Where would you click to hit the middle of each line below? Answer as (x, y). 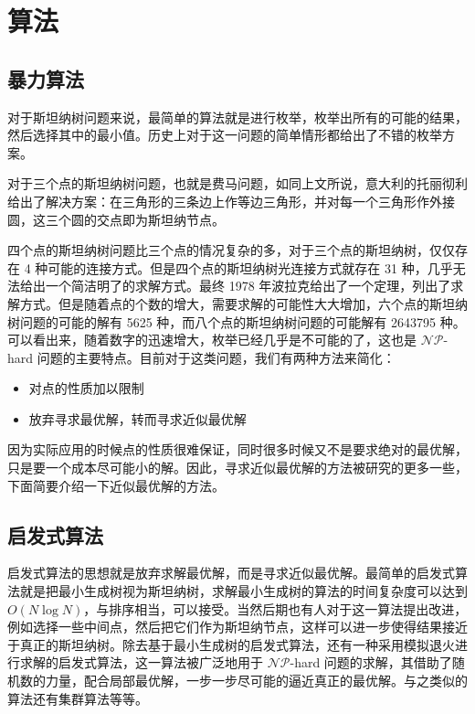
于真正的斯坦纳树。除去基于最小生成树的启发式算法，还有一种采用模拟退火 (231, 644)
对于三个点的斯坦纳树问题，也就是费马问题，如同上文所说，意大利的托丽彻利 (237, 183)
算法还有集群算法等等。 (78, 698)
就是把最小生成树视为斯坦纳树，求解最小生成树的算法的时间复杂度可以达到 (243, 591)
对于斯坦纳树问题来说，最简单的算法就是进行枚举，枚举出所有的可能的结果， (237, 117)
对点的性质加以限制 (86, 388)
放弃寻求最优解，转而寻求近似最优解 (137, 418)
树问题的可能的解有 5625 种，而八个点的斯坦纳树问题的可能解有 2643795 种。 (237, 321)
